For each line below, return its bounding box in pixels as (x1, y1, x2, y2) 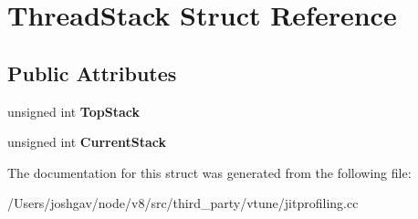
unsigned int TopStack (7, 101, 140, 120)
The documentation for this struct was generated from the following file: (7, 162, 412, 182)
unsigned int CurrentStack (7, 132, 167, 151)
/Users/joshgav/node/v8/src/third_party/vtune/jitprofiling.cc (7, 193, 359, 213)
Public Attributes (7, 58, 177, 87)
